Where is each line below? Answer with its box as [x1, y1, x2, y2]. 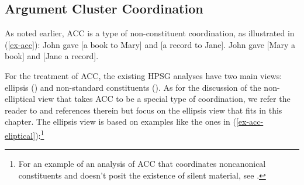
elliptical [5, 92, 36, 105]
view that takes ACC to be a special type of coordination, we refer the [37, 92, 291, 105]
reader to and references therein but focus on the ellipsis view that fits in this [5, 104, 282, 116]
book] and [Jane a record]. [5, 50, 99, 62]
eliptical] [5, 129, 36, 141]
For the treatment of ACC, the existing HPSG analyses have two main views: [5, 69, 282, 81]
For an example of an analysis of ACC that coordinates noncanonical [18, 157, 266, 170]
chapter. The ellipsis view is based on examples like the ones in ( [5, 115, 236, 128]
